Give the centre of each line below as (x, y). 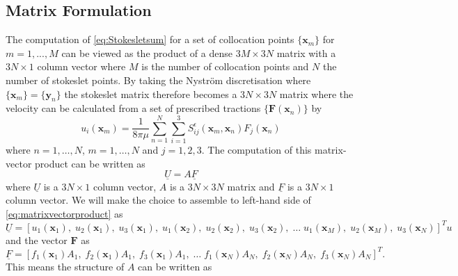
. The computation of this (256, 150)
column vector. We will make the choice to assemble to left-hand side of (158, 200)
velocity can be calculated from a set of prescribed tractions (133, 108)
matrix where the (316, 94)
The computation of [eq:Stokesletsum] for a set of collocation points (150, 39)
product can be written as (90, 163)
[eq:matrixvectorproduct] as (64, 213)
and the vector (37, 240)
